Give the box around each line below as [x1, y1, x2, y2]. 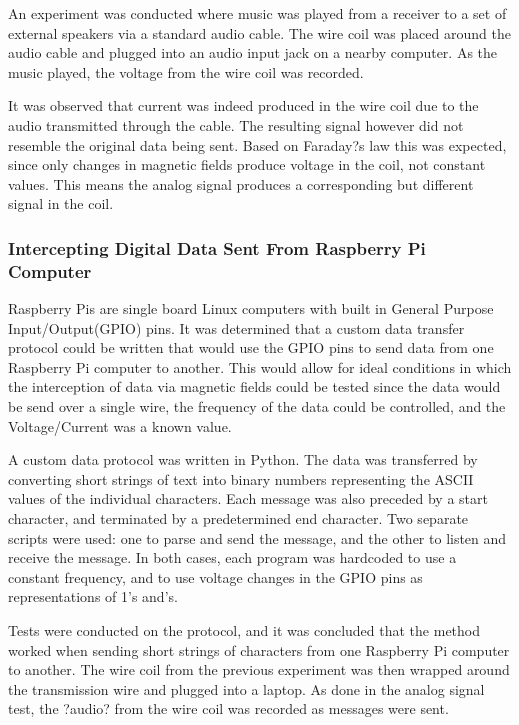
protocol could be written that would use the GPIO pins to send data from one [8, 337, 494, 358]
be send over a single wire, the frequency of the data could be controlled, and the [8, 396, 506, 417]
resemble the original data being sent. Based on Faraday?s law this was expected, [8, 134, 507, 155]
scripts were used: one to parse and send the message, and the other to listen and [8, 527, 507, 548]
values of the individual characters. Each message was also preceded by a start [8, 488, 488, 509]
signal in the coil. [8, 193, 114, 214]
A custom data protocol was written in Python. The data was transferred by [8, 449, 478, 470]
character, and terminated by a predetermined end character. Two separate [8, 508, 469, 529]
